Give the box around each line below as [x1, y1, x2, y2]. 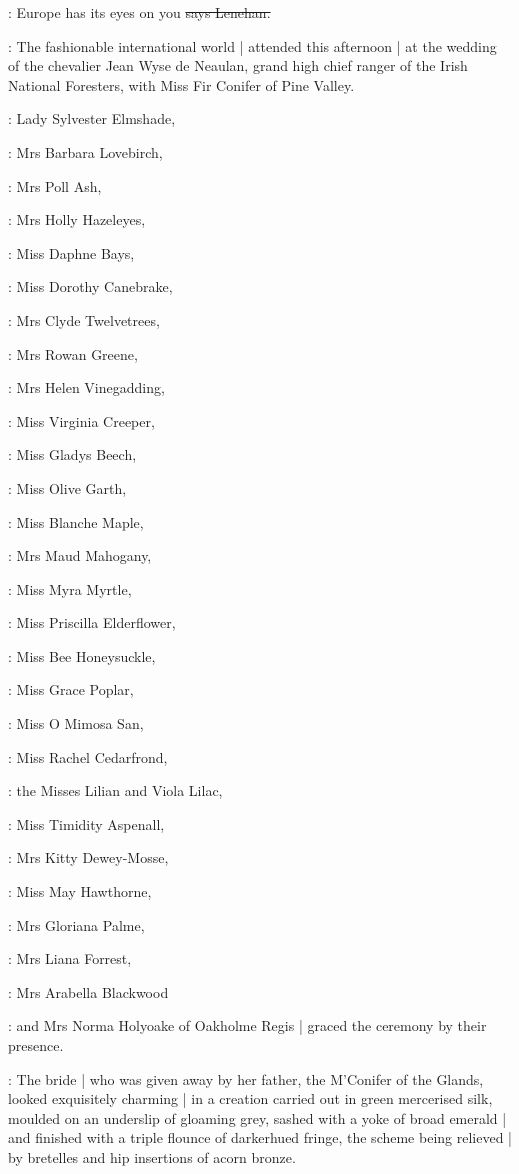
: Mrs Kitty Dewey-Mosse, [8, 847, 169, 868]
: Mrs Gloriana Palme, [8, 914, 145, 935]
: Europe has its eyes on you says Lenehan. [8, 2, 271, 22]
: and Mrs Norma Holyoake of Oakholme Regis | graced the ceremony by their [8, 1015, 487, 1036]
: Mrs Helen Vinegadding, [8, 377, 165, 398]
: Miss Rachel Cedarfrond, [8, 746, 168, 767]
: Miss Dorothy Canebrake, [8, 276, 173, 297]
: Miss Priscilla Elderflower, [8, 612, 176, 633]
